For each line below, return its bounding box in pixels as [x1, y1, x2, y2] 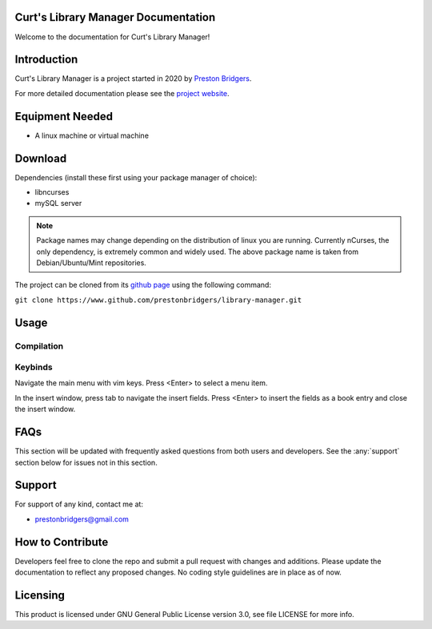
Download [14, 151, 67, 165]
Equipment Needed [14, 109, 114, 123]
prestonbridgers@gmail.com [34, 514, 130, 524]
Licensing [14, 588, 66, 602]
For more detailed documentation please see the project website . [14, 88, 230, 98]
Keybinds [14, 361, 53, 373]
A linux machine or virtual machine [34, 131, 150, 140]
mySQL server [34, 199, 82, 208]
